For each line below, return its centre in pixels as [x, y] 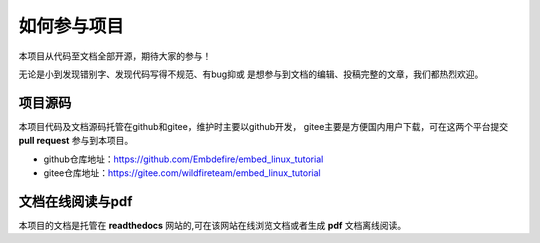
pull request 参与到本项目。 [76, 141]
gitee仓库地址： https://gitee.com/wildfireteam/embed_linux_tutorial [182, 173]
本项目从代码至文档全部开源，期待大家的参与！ [115, 56]
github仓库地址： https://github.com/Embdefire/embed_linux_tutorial [183, 159]
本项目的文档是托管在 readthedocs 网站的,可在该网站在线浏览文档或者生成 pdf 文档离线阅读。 [212, 225]
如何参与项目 [71, 26]
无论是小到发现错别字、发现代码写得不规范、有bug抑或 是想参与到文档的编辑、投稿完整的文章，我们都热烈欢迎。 [251, 74]
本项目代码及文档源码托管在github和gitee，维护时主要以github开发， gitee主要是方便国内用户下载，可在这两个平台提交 [263, 126]
